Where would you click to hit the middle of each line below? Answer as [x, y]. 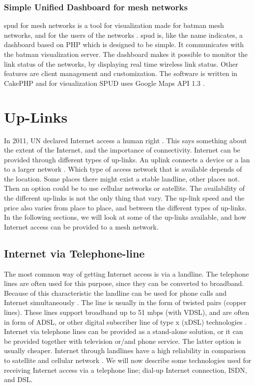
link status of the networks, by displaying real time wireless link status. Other [121, 64]
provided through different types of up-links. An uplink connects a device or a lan [127, 159]
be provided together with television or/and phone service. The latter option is [123, 341]
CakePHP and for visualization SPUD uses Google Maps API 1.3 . [104, 83]
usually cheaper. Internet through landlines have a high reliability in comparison [125, 350]
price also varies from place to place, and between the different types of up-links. [125, 207]
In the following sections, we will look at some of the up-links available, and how [125, 217]
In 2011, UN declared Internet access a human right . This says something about [126, 140]
